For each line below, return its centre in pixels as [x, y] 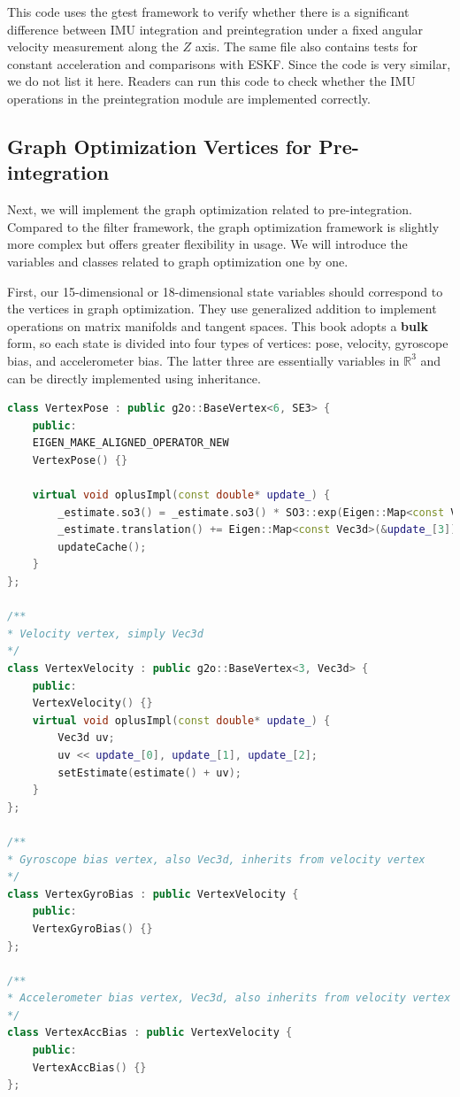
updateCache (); [102, 547]
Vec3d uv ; [86, 738]
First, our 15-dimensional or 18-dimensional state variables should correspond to [225, 291]
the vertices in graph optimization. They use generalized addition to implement [222, 309]
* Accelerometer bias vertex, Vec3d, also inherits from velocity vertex [229, 998]
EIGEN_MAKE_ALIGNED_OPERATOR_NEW [130, 443]
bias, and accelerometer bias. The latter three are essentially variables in [203, 360]
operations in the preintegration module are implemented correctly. [189, 98]
